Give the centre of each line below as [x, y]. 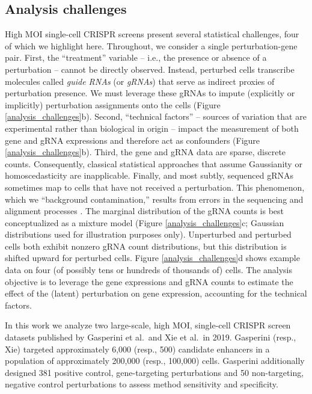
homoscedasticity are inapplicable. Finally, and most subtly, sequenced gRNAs [149, 175]
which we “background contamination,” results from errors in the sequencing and [154, 199]
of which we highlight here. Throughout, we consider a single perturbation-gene [151, 45]
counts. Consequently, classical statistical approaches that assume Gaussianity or [154, 163]
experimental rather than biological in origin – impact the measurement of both [152, 128]
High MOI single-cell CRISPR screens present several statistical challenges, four [152, 34]
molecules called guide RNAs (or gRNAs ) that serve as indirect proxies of [140, 81]
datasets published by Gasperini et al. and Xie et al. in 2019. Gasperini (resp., [151, 337]
